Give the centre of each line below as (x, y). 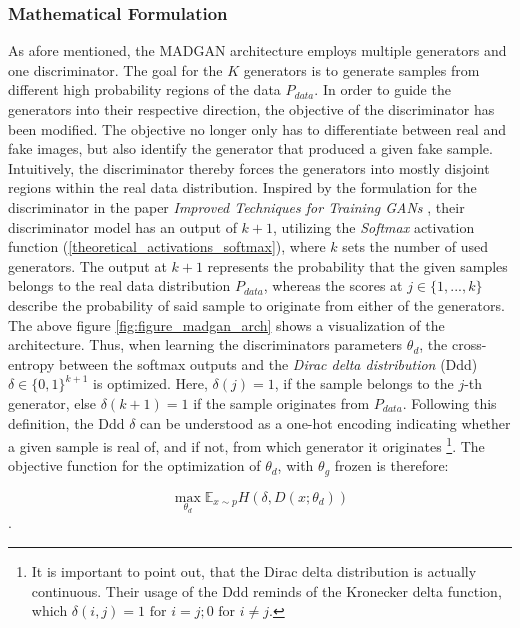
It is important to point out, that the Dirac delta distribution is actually (254, 571)
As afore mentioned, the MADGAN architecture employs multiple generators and (257, 50)
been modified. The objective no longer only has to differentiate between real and (257, 128)
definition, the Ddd (66, 422)
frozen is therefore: (391, 465)
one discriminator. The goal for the (115, 69)
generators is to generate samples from (361, 69)
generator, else (52, 402)
